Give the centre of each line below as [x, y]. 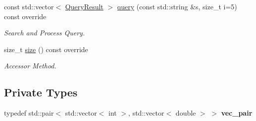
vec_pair [237, 113]
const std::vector [29, 6]
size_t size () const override [46, 49]
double [186, 113]
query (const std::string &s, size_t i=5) [177, 6]
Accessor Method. [30, 66]
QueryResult [84, 6]
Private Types [41, 92]
